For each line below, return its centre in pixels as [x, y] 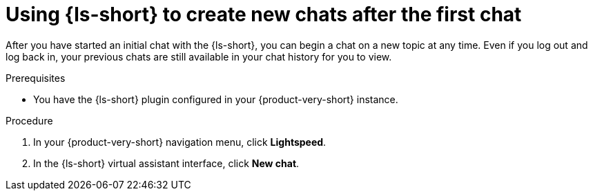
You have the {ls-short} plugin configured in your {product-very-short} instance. [216, 99]
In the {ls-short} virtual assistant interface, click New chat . [166, 163]
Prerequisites [36, 78]
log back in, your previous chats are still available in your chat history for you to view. [199, 56]
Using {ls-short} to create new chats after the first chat [264, 14]
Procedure [29, 120]
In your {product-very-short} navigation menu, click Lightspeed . [180, 142]
